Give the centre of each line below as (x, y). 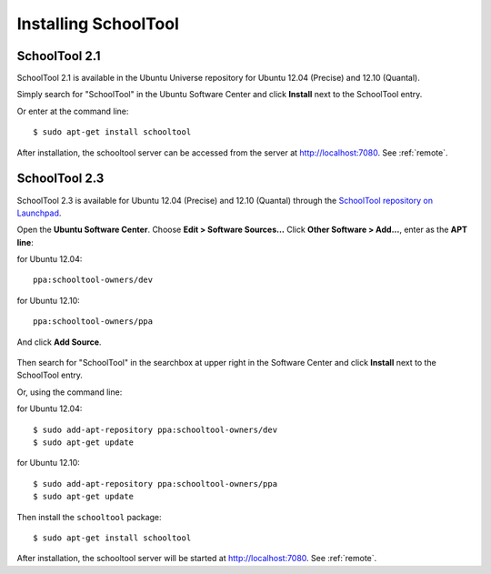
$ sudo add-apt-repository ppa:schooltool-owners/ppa (155, 483)
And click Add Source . (59, 342)
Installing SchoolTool (98, 24)
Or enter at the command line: (73, 111)
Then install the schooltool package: (90, 517)
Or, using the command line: (70, 392)
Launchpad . (39, 213)
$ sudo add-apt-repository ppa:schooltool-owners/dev (155, 429)
